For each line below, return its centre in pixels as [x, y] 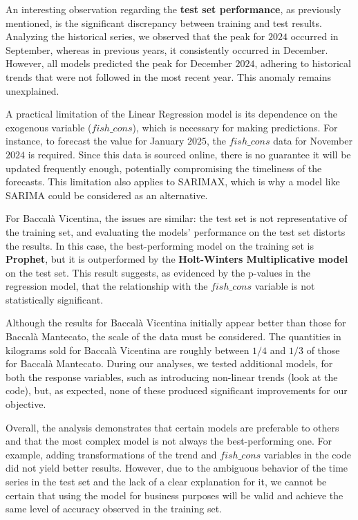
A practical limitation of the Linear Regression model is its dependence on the [171, 114]
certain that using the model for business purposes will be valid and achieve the [175, 495]
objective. [26, 404]
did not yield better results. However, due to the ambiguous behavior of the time [177, 468]
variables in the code [307, 454]
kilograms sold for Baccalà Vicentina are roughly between [128, 350]
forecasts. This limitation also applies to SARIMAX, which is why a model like [173, 182]
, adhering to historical [303, 63]
